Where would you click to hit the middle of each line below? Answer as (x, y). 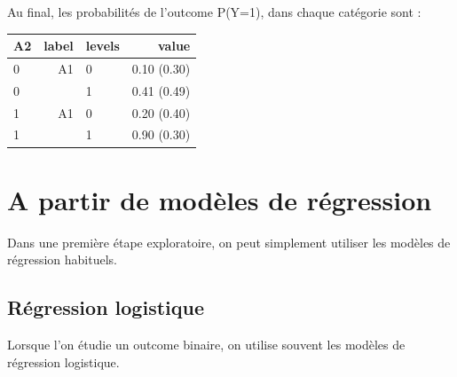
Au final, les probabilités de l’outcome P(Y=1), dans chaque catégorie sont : (214, 12)
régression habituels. (62, 259)
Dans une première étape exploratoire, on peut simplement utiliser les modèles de (229, 242)
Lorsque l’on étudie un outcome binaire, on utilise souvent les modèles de (206, 345)
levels (102, 46)
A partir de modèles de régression (220, 199)
